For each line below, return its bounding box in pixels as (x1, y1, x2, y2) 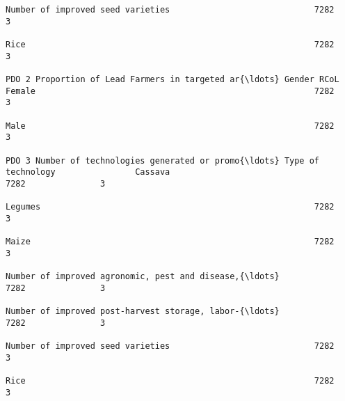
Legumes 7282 (6, 202, 335, 212)
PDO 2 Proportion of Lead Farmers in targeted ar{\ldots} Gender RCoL (6, 74, 339, 84)
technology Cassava (6, 167, 170, 178)
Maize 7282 (6, 237, 335, 247)
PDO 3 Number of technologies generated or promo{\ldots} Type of (6, 155, 320, 166)
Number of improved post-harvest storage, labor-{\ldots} (6, 306, 280, 317)
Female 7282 (6, 86, 335, 96)
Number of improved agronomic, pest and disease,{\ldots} (6, 272, 280, 282)
